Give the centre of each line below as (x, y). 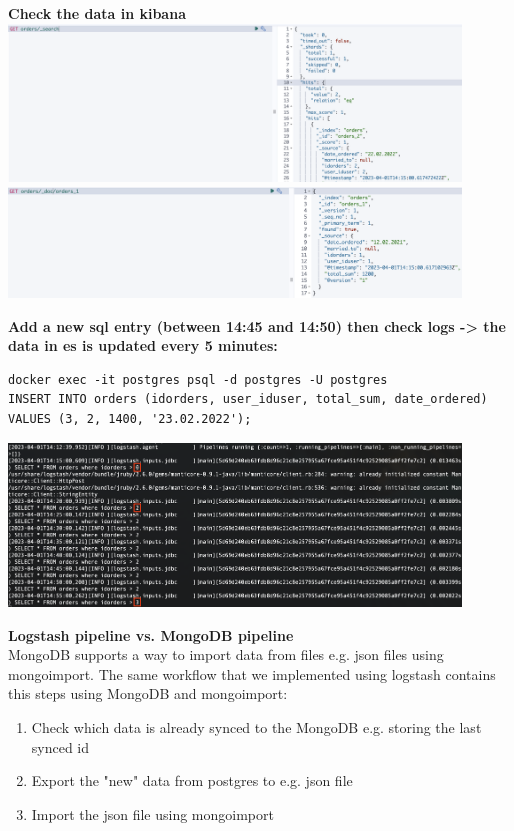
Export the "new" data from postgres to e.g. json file (192, 780)
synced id (60, 746)
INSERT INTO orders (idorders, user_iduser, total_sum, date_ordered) (248, 399)
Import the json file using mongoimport (152, 813)
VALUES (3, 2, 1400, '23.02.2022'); (130, 418)
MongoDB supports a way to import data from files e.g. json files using (226, 654)
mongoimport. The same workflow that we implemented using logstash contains (252, 673)
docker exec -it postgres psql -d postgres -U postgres (198, 379)
